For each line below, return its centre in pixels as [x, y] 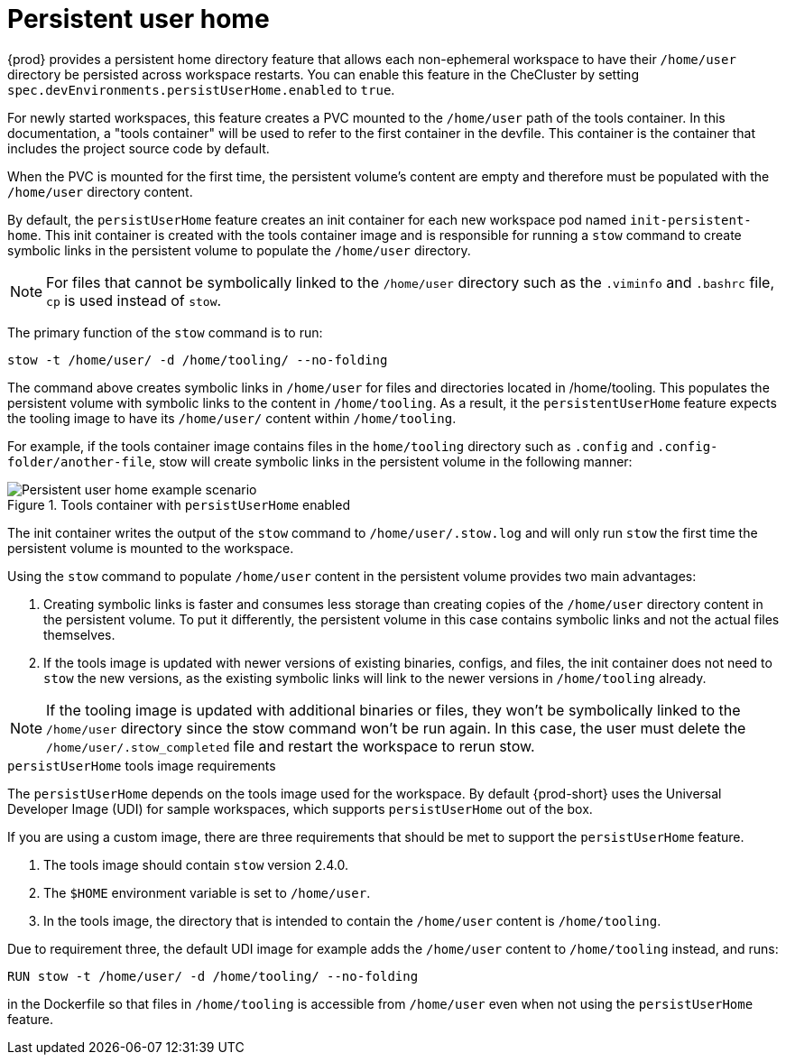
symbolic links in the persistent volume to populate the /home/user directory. [239, 250]
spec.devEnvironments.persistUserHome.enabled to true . [201, 89]
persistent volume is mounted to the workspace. [151, 548]
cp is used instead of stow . [134, 300]
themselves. [79, 634]
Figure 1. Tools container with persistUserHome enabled [179, 504]
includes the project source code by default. [139, 148]
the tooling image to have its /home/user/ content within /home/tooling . [232, 418]
